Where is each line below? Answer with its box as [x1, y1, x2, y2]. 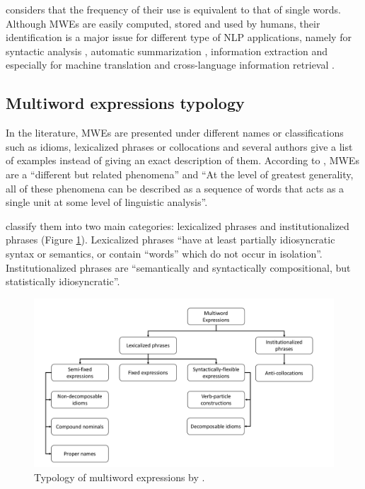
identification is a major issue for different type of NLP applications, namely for [6, 30, 352, 45]
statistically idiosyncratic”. [6, 274, 120, 289]
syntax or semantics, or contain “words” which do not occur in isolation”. [6, 246, 323, 260]
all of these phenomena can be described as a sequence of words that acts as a [6, 180, 344, 195]
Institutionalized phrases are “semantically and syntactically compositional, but [6, 260, 351, 275]
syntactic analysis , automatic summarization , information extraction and [6, 43, 328, 58]
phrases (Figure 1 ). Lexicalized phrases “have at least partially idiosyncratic [6, 232, 335, 247]
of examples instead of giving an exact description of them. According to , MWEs [6, 153, 359, 168]
